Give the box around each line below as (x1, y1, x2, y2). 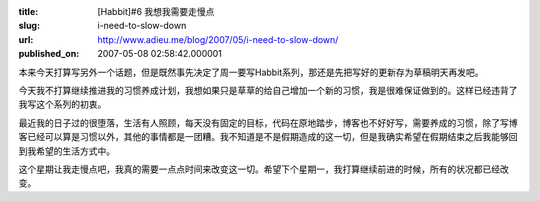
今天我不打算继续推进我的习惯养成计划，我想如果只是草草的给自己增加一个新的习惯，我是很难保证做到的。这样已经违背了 (18, 84, 518, 96)
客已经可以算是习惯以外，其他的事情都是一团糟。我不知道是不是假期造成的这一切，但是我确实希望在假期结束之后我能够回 (18, 131, 518, 143)
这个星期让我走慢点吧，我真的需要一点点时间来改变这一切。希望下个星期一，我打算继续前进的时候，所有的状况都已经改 (18, 163, 509, 175)
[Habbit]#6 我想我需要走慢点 (97, 6, 215, 17)
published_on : (18, 48, 80, 60)
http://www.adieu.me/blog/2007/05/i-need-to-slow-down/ (97, 33, 339, 45)
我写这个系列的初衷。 (18, 98, 107, 110)
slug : (18, 20, 40, 32)
